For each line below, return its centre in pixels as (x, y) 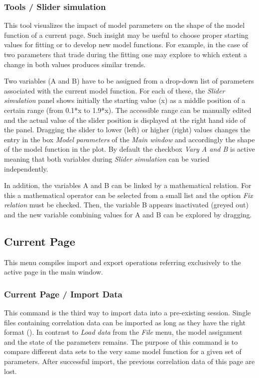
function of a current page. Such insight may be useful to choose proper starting (126, 35)
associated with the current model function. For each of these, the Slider (115, 90)
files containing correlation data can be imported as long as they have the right (125, 322)
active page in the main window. (54, 272)
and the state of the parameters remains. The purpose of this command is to (121, 341)
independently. (26, 168)
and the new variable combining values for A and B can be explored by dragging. (128, 214)
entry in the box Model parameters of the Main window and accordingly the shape (129, 139)
